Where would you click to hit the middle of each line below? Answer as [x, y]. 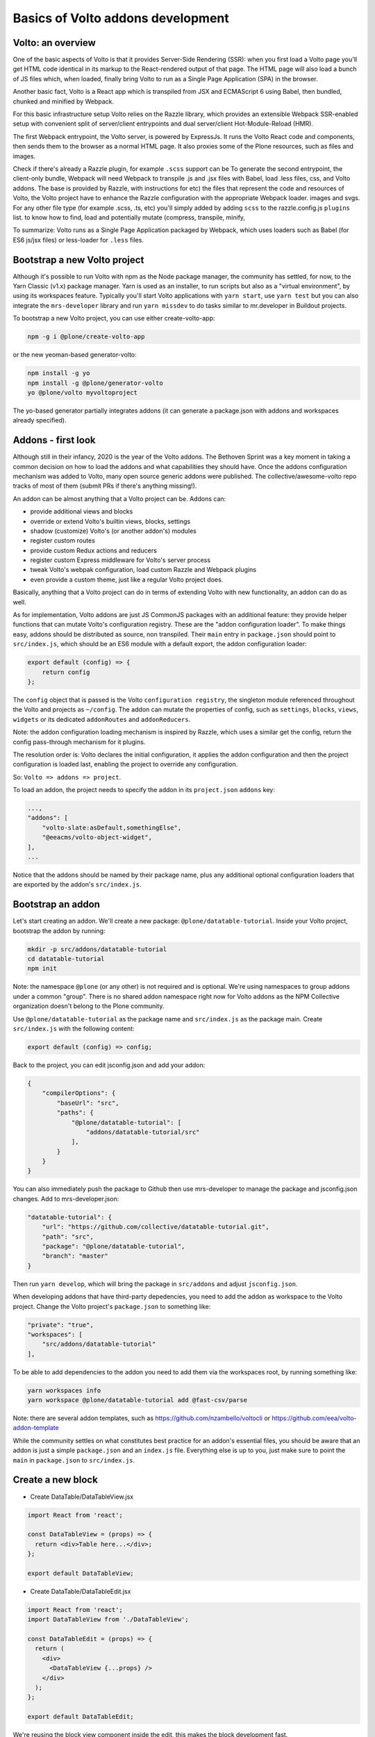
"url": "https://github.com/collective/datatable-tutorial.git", [156, 1227]
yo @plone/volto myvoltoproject [83, 392]
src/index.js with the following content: [74, 1029]
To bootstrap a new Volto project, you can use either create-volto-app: [114, 318]
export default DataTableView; [81, 1573]
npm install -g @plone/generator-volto [95, 383]
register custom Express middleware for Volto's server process [120, 560]
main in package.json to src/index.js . [74, 1460]
